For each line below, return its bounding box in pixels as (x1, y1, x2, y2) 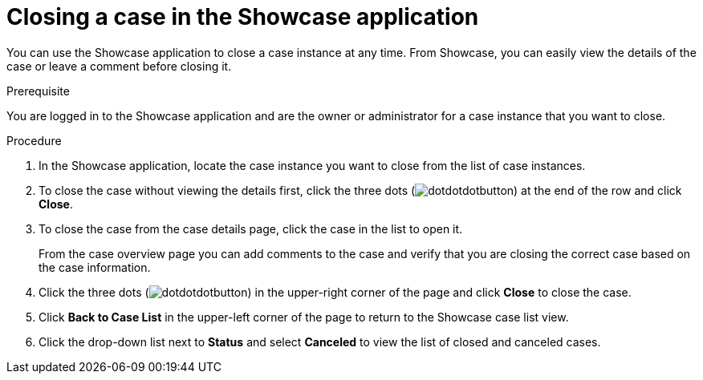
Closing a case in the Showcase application (6, 3, 479, 30)
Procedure (6, 133, 62, 148)
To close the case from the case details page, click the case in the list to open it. (39, 221, 463, 236)
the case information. (39, 260, 151, 274)
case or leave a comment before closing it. (6, 59, 232, 73)
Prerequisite (6, 83, 70, 98)
